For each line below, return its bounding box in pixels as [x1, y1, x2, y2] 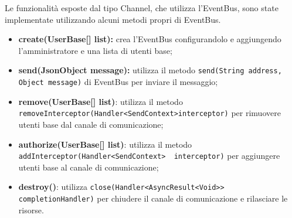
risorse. [18, 203, 44, 216]
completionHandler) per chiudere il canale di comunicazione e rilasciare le [18, 192, 288, 205]
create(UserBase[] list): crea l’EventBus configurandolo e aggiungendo [18, 33, 281, 45]
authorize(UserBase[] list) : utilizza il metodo [18, 138, 192, 150]
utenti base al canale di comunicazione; [18, 161, 159, 173]
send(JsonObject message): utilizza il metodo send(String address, [18, 64, 282, 76]
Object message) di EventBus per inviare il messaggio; [18, 76, 218, 88]
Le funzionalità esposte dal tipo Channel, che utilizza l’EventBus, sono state [5, 2, 279, 13]
